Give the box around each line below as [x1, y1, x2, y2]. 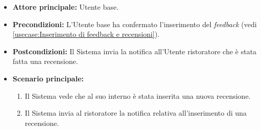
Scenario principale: [12, 73, 84, 83]
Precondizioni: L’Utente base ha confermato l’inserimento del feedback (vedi [12, 18, 257, 29]
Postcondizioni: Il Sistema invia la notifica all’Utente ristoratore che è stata [12, 46, 257, 56]
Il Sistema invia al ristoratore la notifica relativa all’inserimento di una [25, 107, 247, 118]
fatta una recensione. [12, 56, 78, 67]
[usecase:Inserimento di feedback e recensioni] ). [12, 29, 159, 39]
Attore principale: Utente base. [12, 2, 119, 12]
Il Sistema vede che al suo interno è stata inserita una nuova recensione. [25, 90, 251, 101]
